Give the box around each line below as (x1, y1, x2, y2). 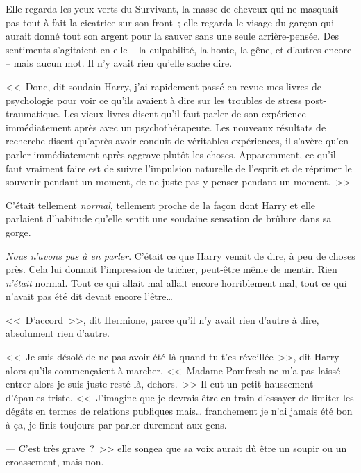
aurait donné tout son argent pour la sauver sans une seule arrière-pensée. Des (6, 28, 339, 43)
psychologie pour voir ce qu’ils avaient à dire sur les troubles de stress (6, 92, 302, 107)
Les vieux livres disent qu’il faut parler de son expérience (63, 106, 306, 121)
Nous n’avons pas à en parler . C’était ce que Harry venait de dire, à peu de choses (6, 248, 355, 263)
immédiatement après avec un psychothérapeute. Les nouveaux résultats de (6, 119, 326, 134)
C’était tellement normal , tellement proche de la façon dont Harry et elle (6, 197, 316, 212)
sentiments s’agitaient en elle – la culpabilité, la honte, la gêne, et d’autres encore (6, 42, 352, 56)
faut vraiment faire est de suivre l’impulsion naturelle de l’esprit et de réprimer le (6, 160, 352, 175)
